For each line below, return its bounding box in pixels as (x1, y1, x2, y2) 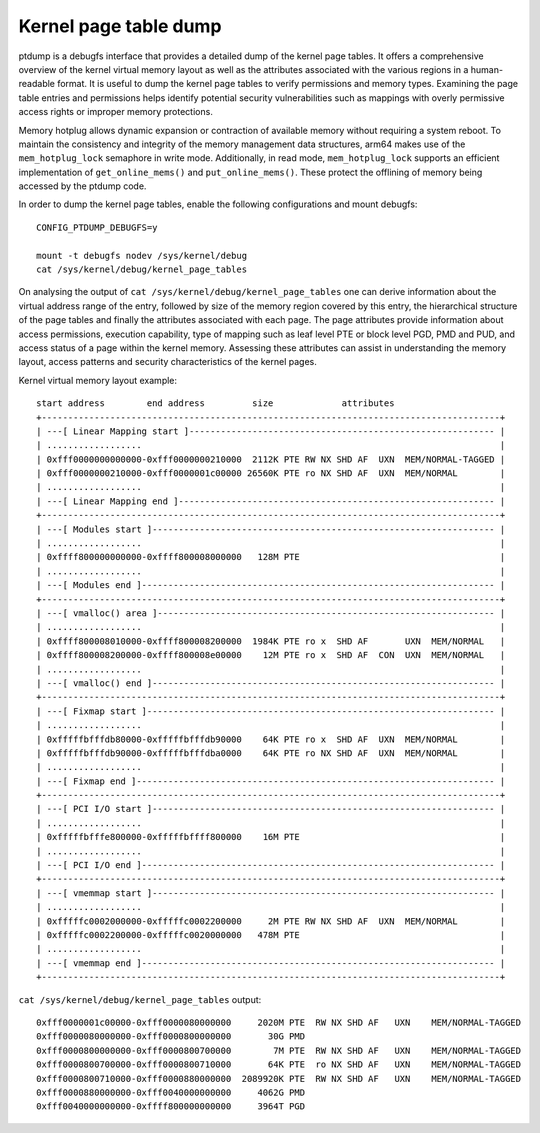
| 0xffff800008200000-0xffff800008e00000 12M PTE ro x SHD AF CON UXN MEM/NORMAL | (36, 650, 506, 661)
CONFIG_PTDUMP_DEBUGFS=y (36, 221, 158, 233)
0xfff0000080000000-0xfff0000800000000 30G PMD (36, 1031, 305, 1042)
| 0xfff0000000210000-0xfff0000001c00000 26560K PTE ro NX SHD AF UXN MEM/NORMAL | (36, 468, 506, 479)
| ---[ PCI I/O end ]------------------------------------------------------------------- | (36, 860, 506, 871)
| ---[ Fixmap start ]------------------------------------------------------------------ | (36, 705, 506, 717)
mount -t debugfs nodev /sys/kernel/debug (36, 250, 248, 261)
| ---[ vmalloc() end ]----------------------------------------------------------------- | (36, 677, 506, 689)
